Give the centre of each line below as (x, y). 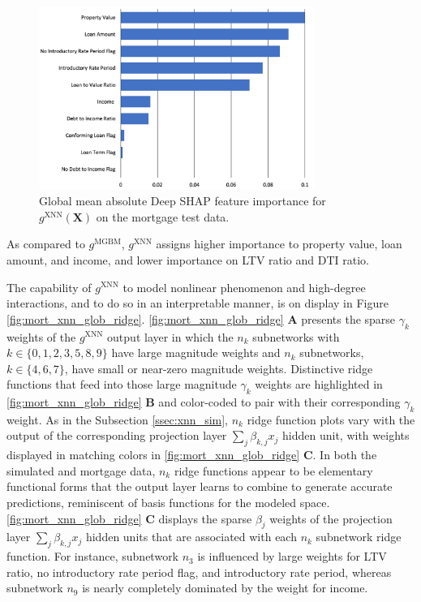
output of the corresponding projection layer (117, 435)
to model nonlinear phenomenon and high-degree (244, 287)
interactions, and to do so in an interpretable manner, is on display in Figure (198, 303)
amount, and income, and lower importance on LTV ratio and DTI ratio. (188, 259)
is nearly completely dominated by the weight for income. (225, 588)
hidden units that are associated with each (191, 537)
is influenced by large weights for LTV (292, 556)
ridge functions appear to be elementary (273, 470)
